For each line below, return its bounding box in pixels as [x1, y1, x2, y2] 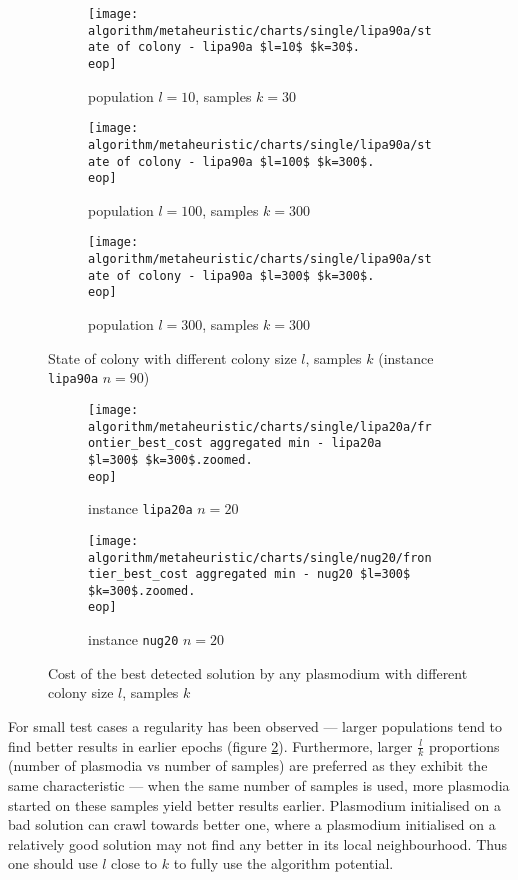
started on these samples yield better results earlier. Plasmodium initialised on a [8, 794, 501, 815]
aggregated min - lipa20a [209, 436, 382, 451]
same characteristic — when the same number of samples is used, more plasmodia [8, 774, 510, 795]
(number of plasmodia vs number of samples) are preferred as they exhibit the [8, 755, 488, 776]
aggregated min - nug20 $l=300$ [195, 567, 411, 582]
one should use [8, 853, 98, 874]
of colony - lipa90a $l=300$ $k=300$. [116, 268, 375, 283]
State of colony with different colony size [48, 347, 297, 368]
